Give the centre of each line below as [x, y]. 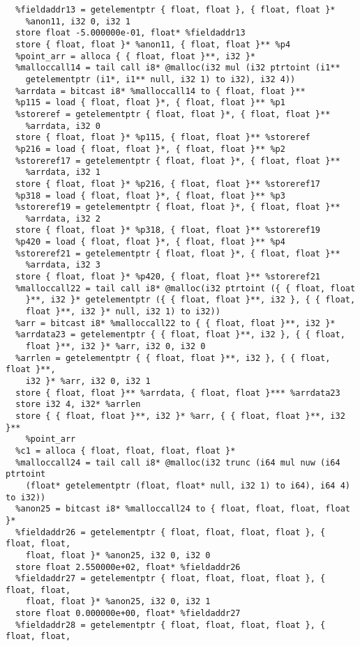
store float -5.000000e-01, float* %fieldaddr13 [130, 33]
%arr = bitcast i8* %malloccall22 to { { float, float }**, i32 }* [175, 323]
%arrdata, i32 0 [63, 126]
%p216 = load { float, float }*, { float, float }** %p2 [150, 149]
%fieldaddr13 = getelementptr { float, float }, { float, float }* [175, 10]
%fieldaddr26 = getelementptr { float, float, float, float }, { [171, 532]
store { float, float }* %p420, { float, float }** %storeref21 [168, 277]
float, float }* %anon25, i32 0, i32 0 [118, 555]
